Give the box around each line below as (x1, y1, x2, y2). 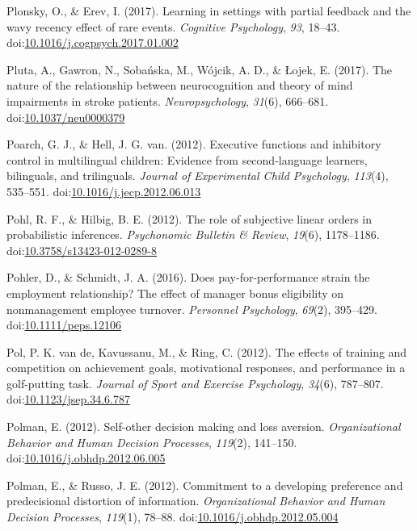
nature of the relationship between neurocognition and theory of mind (6, 77, 353, 94)
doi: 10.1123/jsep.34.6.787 (6, 391, 130, 408)
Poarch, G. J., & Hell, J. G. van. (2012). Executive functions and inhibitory (6, 136, 381, 153)
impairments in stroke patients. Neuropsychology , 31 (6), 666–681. (6, 92, 329, 109)
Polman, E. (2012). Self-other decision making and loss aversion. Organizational (6, 418, 401, 435)
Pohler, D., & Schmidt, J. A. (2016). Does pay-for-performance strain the (6, 269, 370, 286)
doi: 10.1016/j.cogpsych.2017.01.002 (6, 34, 179, 51)
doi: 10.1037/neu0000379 (6, 108, 125, 125)
